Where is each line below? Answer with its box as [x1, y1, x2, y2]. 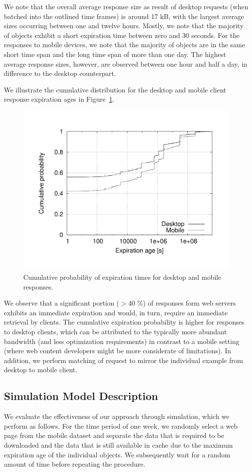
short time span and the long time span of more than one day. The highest [4, 49, 226, 59]
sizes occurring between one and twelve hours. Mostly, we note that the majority [4, 20, 244, 31]
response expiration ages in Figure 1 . [4, 94, 115, 104]
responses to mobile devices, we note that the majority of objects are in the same [4, 39, 245, 50]
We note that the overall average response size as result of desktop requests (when [4, 1, 249, 11]
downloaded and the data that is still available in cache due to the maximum [4, 439, 233, 450]
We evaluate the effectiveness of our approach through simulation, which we [4, 411, 230, 421]
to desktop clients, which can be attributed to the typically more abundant [4, 327, 227, 337]
